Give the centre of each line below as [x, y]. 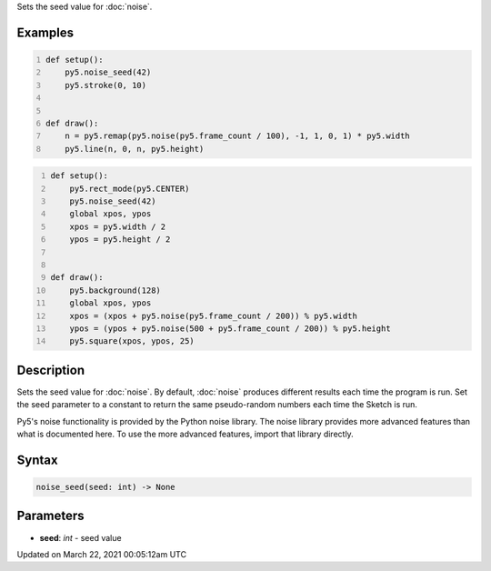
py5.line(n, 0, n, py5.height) [135, 149]
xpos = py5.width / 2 [118, 226]
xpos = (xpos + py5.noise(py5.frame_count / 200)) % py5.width [214, 316]
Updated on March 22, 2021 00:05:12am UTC [101, 554]
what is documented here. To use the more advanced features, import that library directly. [185, 434]
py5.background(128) [115, 290]
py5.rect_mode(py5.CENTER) [130, 188]
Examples [45, 32]
